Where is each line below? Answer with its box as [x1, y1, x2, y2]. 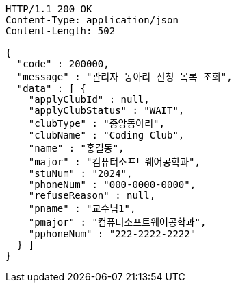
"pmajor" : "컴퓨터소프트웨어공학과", [28, 217, 207, 228]
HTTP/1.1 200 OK [5, 3, 92, 14]
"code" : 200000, [16, 58, 109, 69]
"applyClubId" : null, [28, 94, 150, 105]
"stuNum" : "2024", [28, 168, 133, 179]
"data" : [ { [16, 83, 87, 94]
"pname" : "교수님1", [28, 203, 136, 214]
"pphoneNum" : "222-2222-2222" [28, 228, 196, 239]
